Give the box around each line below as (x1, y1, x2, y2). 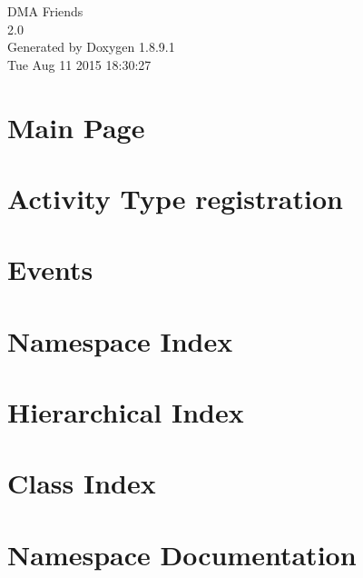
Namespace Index (7, 322, 233, 359)
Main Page (7, 108, 145, 145)
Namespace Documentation (7, 535, 357, 573)
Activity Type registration (7, 179, 343, 216)
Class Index (7, 464, 156, 502)
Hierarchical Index (7, 394, 244, 431)
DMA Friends (7, 2, 83, 20)
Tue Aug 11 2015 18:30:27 (7, 55, 152, 74)
